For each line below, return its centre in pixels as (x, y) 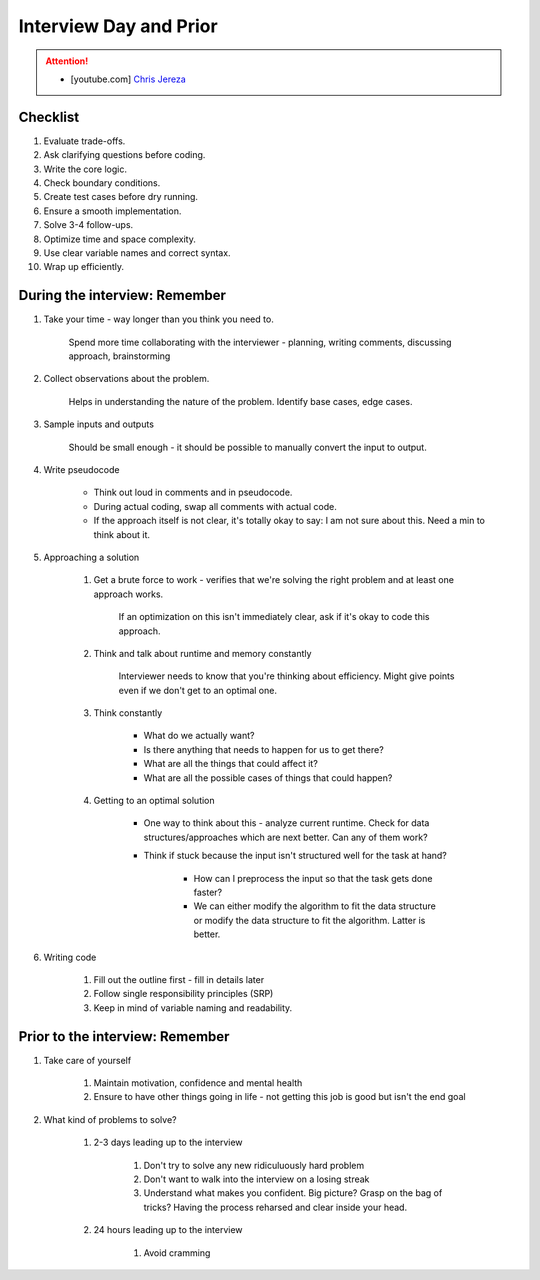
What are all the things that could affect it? (231, 764)
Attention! (67, 61)
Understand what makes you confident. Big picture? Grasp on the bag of (293, 1193)
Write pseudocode (81, 469)
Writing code (70, 957)
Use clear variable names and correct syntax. (137, 252)
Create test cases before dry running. (121, 197)
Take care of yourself (87, 1060)
